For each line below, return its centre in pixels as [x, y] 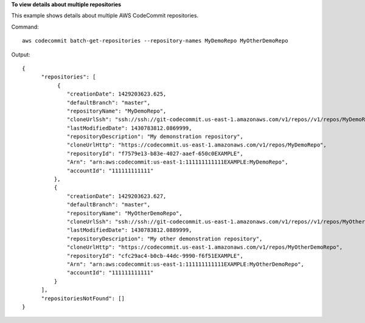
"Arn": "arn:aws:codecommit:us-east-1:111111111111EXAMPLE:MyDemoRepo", [178, 162]
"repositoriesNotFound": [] [83, 298]
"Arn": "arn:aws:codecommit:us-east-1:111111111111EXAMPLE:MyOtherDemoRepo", [186, 264]
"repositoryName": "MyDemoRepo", [117, 111]
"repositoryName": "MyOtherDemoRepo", [125, 213]
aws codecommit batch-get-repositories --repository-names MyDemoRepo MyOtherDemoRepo [155, 41]
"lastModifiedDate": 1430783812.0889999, [130, 230]
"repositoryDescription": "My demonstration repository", [155, 137]
